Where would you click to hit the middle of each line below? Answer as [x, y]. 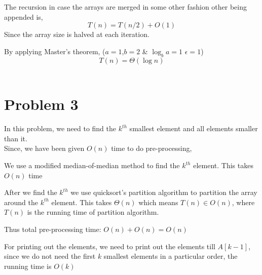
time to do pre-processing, [152, 148]
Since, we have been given [44, 148]
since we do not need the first [50, 256]
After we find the [31, 192]
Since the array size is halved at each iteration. [77, 34]
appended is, [24, 16]
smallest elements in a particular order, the [171, 256]
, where [243, 202]
